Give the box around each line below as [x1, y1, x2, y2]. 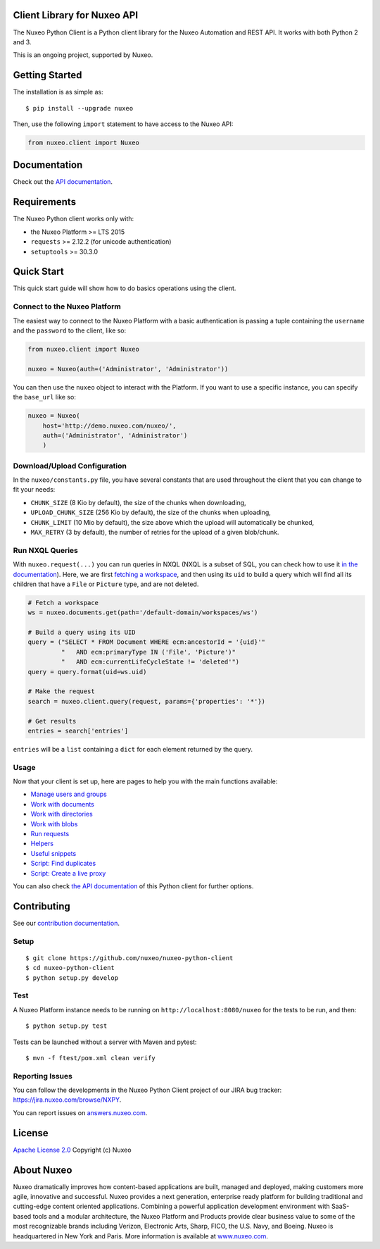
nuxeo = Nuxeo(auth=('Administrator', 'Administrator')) [27, 365, 229, 373]
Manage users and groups [30, 790, 107, 799]
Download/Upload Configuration [13, 461, 127, 471]
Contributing [13, 900, 70, 912]
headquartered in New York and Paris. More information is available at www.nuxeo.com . [13, 1231, 269, 1240]
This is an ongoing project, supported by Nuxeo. [13, 51, 153, 59]
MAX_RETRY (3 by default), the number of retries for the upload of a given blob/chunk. [30, 528, 279, 536]
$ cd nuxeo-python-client [25, 964, 115, 972]
